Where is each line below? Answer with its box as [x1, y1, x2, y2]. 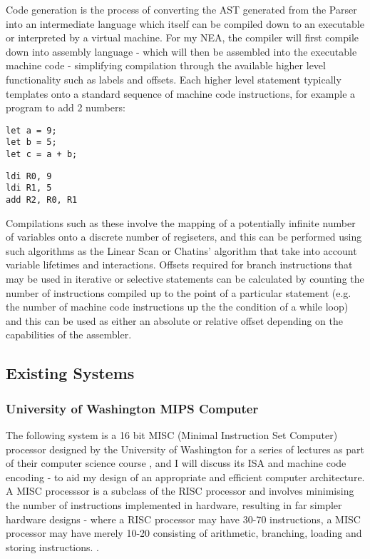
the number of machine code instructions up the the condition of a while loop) [6, 299, 349, 314]
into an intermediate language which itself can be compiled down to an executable [6, 16, 364, 31]
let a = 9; [6, 125, 57, 136]
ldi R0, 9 [6, 171, 52, 181]
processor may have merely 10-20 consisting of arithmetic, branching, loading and [6, 525, 362, 540]
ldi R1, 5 [6, 183, 52, 193]
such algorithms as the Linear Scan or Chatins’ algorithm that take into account [6, 243, 357, 258]
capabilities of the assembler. [6, 327, 132, 342]
